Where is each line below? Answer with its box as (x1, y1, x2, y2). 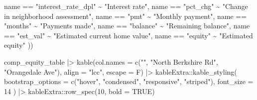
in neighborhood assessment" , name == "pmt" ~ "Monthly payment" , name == (4, 10, 247, 21)
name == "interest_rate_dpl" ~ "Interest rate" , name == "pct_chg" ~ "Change (4, 1, 248, 11)
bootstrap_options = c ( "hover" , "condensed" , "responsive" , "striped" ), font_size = (4, 76, 254, 87)
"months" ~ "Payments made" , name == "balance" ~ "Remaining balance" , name (4, 20, 250, 31)
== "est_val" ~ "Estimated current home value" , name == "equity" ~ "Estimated (4, 30, 253, 40)
